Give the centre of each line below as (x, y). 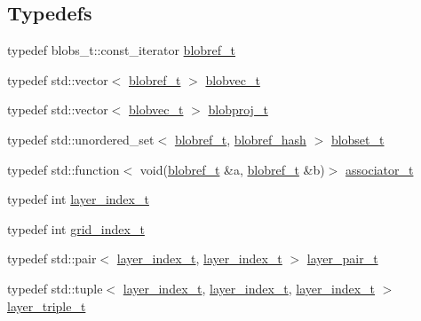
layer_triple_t (47, 305)
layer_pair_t (342, 258)
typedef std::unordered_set (81, 139)
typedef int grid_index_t (76, 228)
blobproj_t (238, 110)
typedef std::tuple (55, 288)
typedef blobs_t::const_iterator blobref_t (121, 50)
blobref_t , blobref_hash (240, 139)
